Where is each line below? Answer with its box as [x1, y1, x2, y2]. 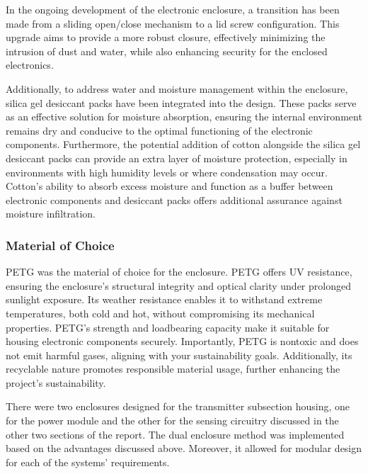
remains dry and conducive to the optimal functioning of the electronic [6, 123, 313, 137]
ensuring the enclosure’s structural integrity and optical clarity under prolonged [6, 278, 351, 293]
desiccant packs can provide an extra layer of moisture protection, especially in [6, 150, 347, 165]
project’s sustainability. [6, 375, 106, 390]
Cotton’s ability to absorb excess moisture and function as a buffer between [6, 179, 333, 193]
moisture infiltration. [6, 206, 96, 221]
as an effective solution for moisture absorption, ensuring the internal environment [6, 109, 362, 124]
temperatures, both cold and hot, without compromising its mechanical [6, 305, 315, 320]
